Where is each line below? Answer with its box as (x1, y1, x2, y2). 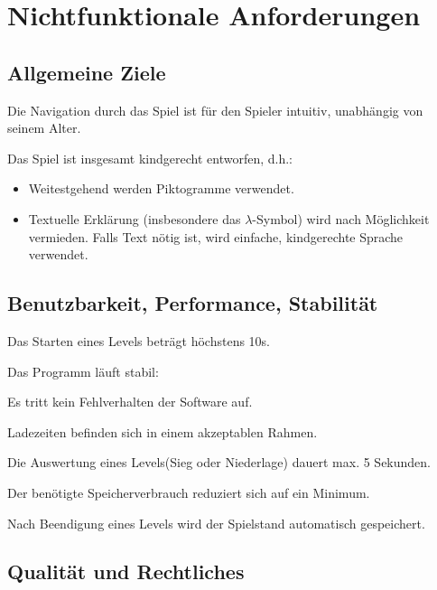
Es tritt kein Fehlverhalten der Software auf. (7, 392, 253, 411)
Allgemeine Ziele (7, 58, 166, 86)
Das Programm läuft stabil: (7, 361, 159, 380)
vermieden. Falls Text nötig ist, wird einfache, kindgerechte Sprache (28, 227, 404, 246)
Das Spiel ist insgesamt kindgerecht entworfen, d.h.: (7, 148, 293, 167)
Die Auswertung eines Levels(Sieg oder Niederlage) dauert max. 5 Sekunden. (7, 453, 431, 472)
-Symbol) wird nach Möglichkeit (252, 209, 430, 228)
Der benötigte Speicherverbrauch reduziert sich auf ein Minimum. (7, 482, 370, 501)
